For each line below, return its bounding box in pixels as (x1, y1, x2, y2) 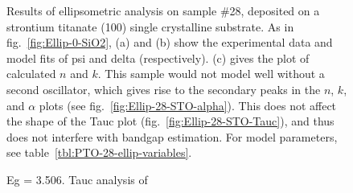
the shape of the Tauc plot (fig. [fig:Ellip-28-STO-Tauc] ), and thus (6, 113, 335, 129)
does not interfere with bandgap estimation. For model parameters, (6, 128, 338, 145)
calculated (6, 65, 56, 82)
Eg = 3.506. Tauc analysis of (6, 170, 148, 187)
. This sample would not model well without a (97, 65, 325, 82)
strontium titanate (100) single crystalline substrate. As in (6, 18, 294, 35)
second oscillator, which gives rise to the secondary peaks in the (6, 80, 321, 97)
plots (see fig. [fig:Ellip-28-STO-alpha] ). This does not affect (39, 96, 337, 113)
